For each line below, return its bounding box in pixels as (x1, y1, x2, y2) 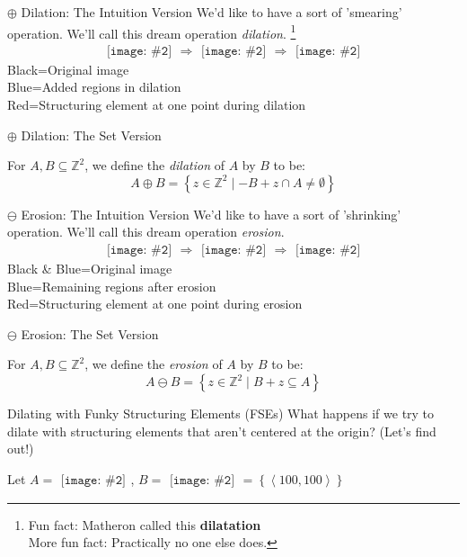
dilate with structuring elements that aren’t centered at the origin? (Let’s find (7, 421, 436, 440)
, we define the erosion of (84, 355, 223, 373)
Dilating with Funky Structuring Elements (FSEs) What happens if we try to (7, 404, 435, 423)
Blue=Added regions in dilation (7, 77, 181, 96)
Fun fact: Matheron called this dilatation (28, 515, 261, 534)
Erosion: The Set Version (21, 324, 159, 343)
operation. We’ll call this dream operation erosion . (7, 222, 285, 241)
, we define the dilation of (84, 156, 225, 175)
